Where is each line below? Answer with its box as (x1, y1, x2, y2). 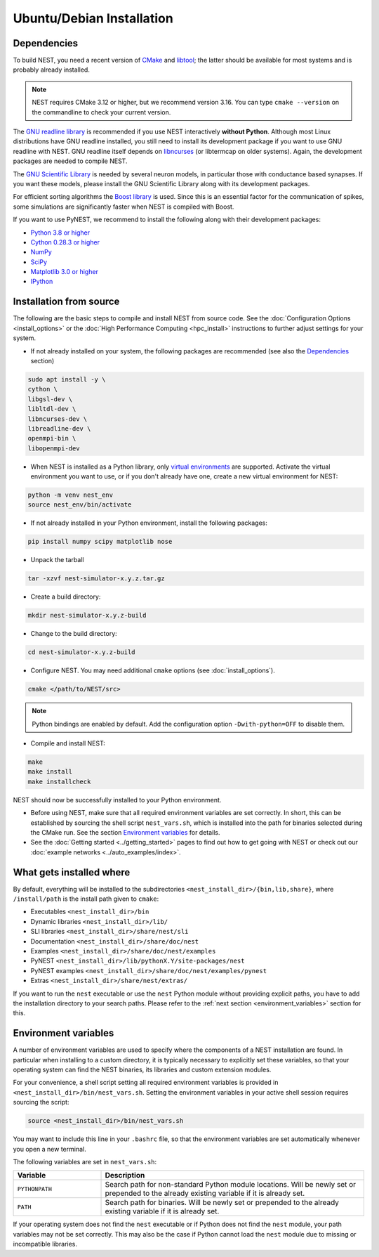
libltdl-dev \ (27, 405, 77, 413)
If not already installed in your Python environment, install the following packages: (30, 519, 268, 527)
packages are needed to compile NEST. (13, 157, 128, 165)
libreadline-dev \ (27, 424, 91, 432)
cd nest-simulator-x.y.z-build (27, 649, 136, 656)
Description (105, 1171, 145, 1180)
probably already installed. (13, 65, 91, 74)
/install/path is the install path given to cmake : (13, 894, 159, 903)
